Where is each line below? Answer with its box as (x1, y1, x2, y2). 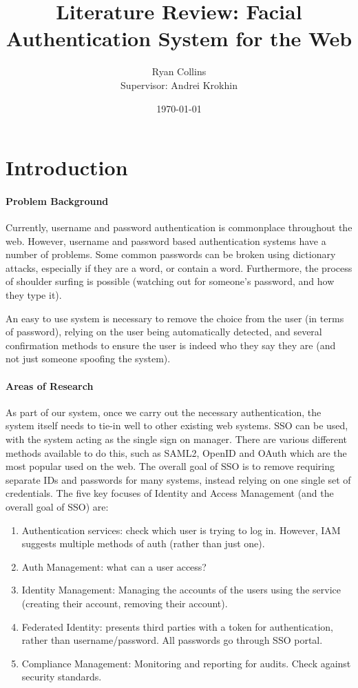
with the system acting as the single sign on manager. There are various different (6, 432, 348, 446)
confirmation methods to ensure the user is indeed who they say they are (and (6, 337, 336, 352)
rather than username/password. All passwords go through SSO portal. (21, 633, 323, 647)
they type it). (6, 288, 62, 302)
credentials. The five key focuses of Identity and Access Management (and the (6, 486, 334, 500)
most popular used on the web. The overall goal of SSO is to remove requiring (6, 459, 335, 473)
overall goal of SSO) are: (6, 499, 109, 513)
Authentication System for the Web (6, 24, 352, 52)
